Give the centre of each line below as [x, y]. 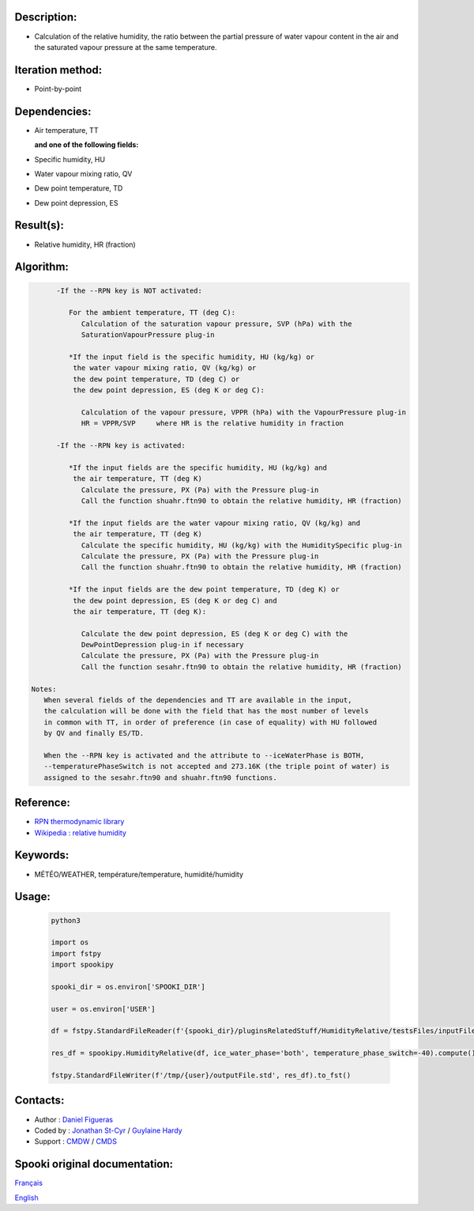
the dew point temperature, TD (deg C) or [156, 379]
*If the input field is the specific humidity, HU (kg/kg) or [192, 357]
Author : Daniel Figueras [74, 1119]
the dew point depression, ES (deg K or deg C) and [175, 600]
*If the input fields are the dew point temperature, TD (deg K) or [204, 590]
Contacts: [39, 1101]
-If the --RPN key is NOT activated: [130, 290]
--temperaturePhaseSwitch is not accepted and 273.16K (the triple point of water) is [217, 766]
